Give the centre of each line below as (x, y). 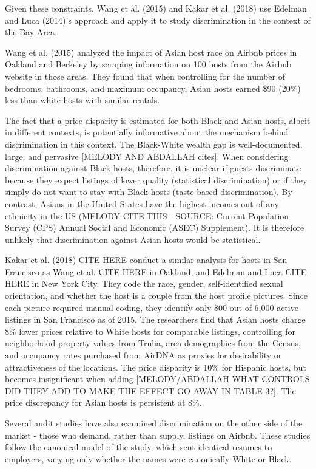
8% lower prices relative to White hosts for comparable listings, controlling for (150, 331)
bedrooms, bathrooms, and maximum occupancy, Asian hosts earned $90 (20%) (153, 88)
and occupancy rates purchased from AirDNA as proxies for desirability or (143, 355)
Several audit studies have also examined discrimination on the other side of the (154, 423)
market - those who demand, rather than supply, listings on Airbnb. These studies (158, 435)
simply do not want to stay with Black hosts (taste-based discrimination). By (149, 192)
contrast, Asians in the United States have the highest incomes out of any (142, 203)
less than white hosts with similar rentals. (82, 100)
